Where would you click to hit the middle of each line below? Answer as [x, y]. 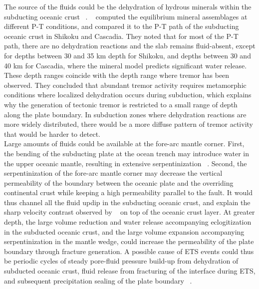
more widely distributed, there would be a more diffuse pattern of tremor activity [129, 124]
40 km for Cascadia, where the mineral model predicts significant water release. [126, 65]
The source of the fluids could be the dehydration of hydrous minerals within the [128, 6]
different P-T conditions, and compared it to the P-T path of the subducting [122, 26]
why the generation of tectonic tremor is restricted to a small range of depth [121, 104]
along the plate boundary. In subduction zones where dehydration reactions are [125, 114]
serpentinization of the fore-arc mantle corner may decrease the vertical [113, 173]
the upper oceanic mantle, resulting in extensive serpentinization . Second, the [126, 163]
